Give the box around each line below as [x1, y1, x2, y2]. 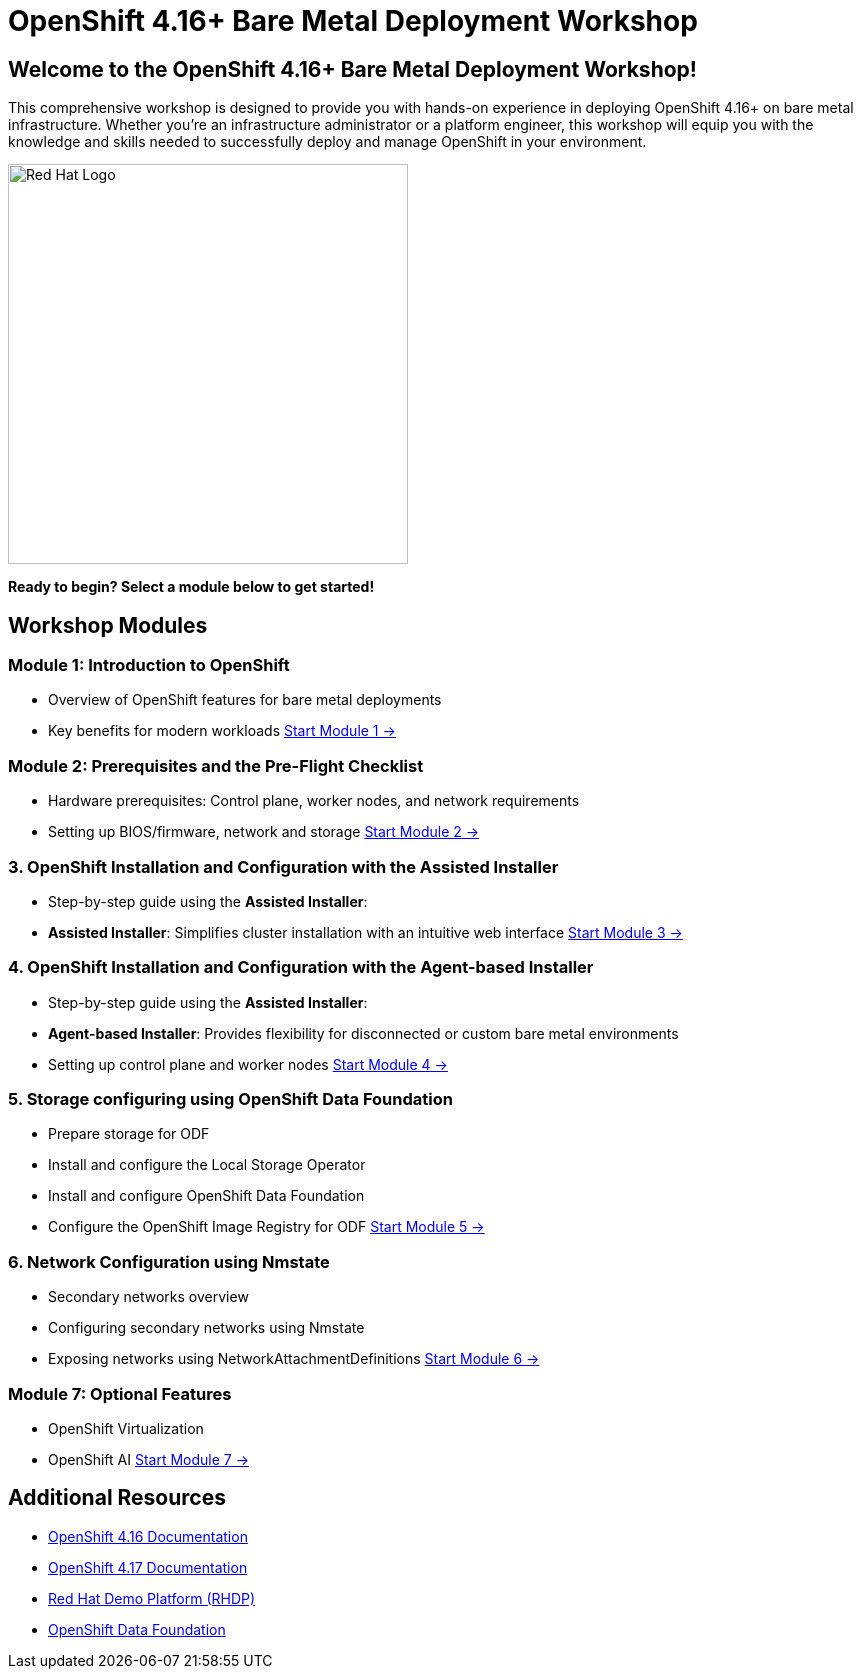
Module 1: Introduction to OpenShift [8, 655, 290, 676]
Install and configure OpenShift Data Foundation [48, 1187, 365, 1205]
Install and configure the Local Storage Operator [48, 1156, 366, 1174]
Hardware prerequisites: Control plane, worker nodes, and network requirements [48, 792, 580, 810]
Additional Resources [8, 1485, 226, 1511]
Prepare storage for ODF [48, 1125, 210, 1143]
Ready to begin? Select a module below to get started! [8, 578, 375, 596]
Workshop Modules [8, 612, 208, 638]
